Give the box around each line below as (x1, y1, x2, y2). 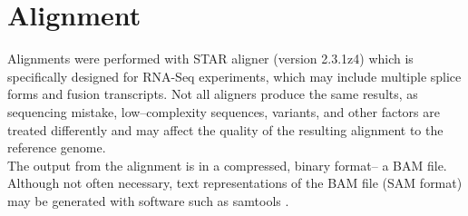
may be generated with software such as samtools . (7, 191, 289, 210)
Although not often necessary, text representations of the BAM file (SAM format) (7, 173, 463, 192)
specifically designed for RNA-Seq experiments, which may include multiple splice (7, 66, 462, 85)
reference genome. (7, 138, 106, 157)
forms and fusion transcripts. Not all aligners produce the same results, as (7, 84, 418, 103)
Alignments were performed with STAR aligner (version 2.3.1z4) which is (7, 49, 414, 68)
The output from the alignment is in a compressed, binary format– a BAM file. (7, 155, 447, 174)
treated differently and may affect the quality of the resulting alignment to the (7, 120, 444, 139)
